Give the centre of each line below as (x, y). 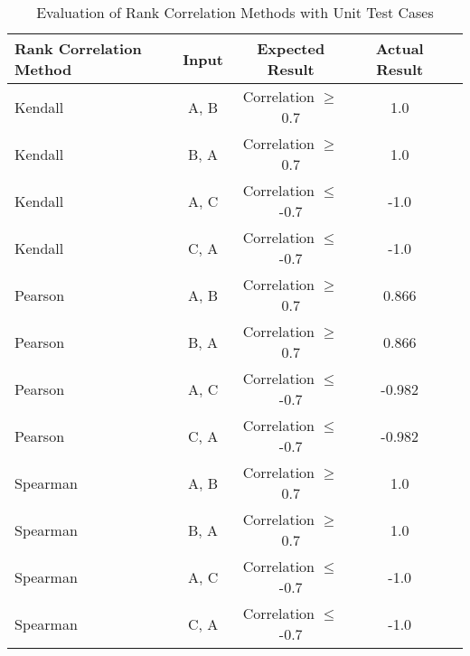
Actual (399, 48)
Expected (291, 48)
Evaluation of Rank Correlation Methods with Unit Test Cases (235, 12)
